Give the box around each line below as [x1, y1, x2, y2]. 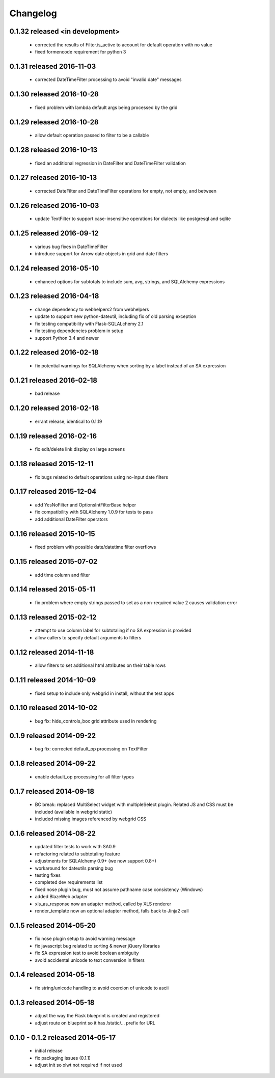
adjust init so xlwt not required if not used [35, 1062, 122, 1068]
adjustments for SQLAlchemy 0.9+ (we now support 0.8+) [35, 858, 156, 864]
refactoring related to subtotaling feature [35, 851, 120, 857]
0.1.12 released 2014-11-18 [9, 648, 94, 657]
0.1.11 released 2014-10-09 [9, 676, 96, 685]
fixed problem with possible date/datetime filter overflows [35, 544, 156, 550]
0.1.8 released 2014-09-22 [9, 759, 96, 768]
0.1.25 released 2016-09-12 [9, 229, 99, 238]
